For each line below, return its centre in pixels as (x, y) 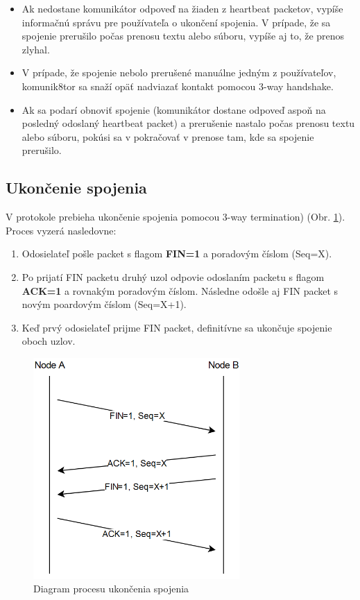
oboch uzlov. (49, 341)
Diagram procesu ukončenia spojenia (111, 589)
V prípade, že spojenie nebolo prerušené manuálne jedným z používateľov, (179, 72)
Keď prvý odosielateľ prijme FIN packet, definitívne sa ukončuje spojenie (177, 327)
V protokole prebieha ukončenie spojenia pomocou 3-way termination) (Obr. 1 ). (175, 217)
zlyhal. (36, 49)
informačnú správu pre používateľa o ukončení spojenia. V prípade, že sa (176, 22)
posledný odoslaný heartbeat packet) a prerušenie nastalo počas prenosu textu (188, 123)
